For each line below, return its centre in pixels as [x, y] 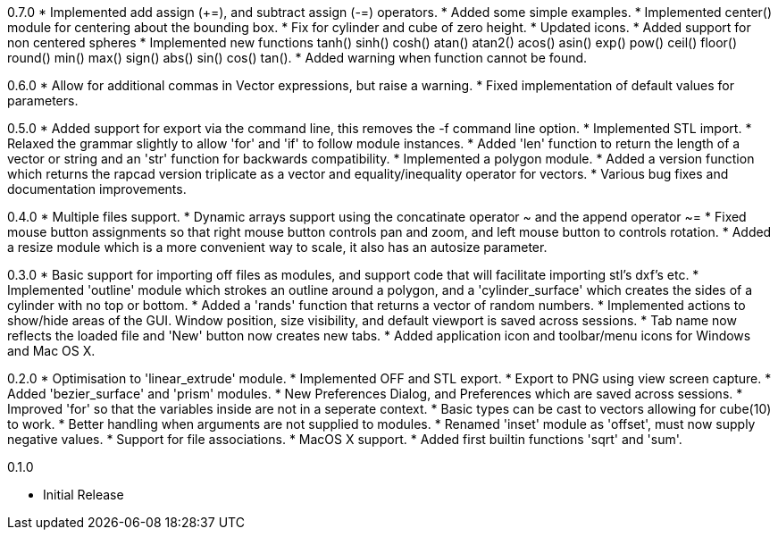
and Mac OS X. [51, 351]
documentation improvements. [97, 189]
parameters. [43, 101]
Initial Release [84, 495]
